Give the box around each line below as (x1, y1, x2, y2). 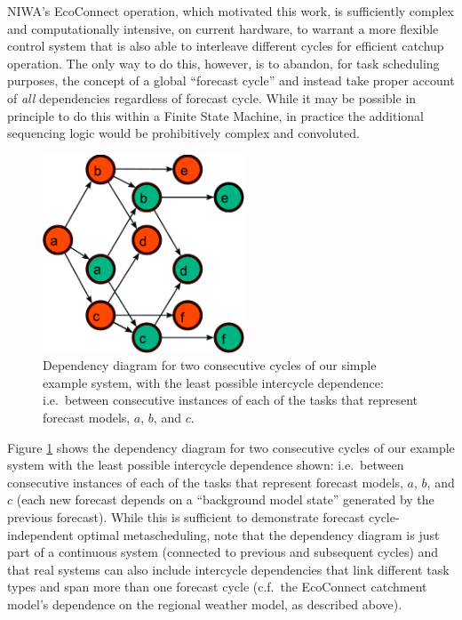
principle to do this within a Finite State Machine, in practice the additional (7, 106, 425, 125)
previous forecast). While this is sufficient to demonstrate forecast (7, 507, 365, 526)
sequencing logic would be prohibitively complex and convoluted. (7, 124, 360, 142)
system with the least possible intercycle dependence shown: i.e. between (7, 455, 404, 474)
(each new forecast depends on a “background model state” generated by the (16, 490, 434, 509)
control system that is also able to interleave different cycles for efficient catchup (7, 36, 444, 55)
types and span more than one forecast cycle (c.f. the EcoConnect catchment (7, 577, 427, 596)
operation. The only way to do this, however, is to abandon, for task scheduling (7, 53, 440, 72)
